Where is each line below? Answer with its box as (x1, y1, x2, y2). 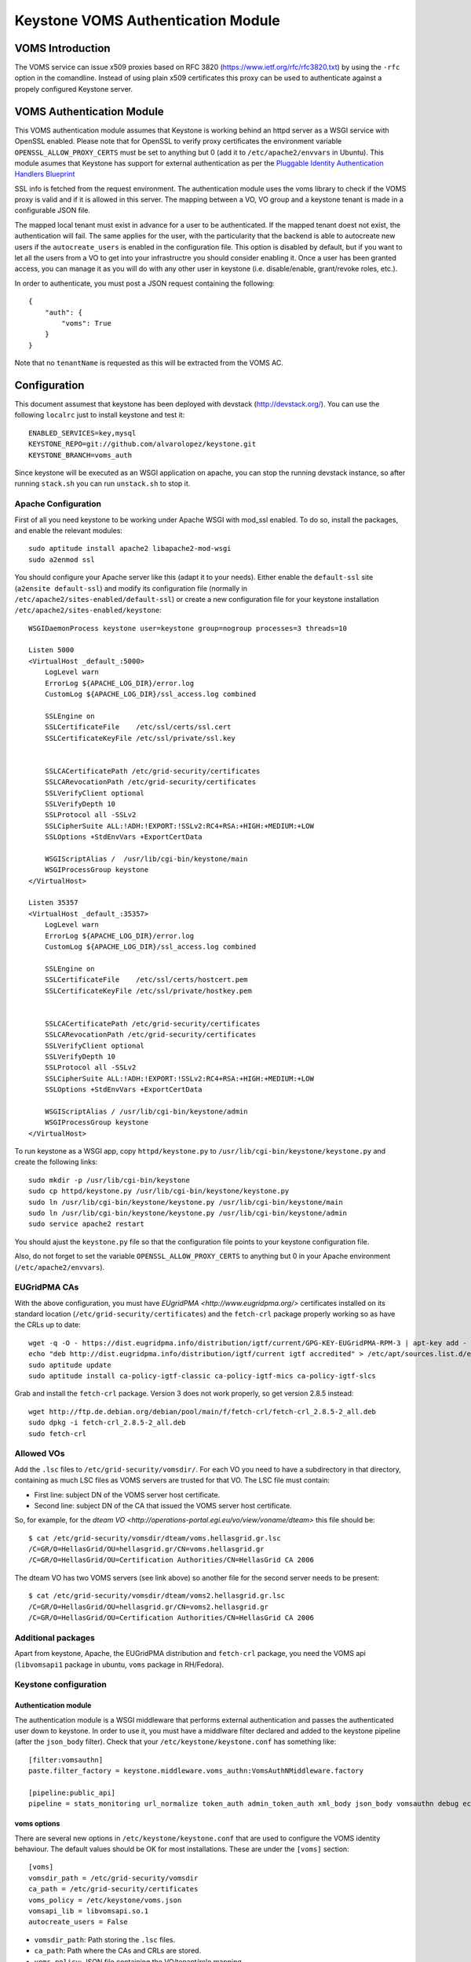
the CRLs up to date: (14, 1320, 82, 1329)
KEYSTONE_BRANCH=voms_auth (28, 450, 133, 459)
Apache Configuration (14, 498, 102, 509)
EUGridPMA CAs (14, 1282, 79, 1293)
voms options (14, 1819, 60, 1829)
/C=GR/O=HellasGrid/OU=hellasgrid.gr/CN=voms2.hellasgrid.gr (28, 1602, 268, 1611)
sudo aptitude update (28, 1360, 111, 1369)
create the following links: (14, 1158, 98, 1167)
